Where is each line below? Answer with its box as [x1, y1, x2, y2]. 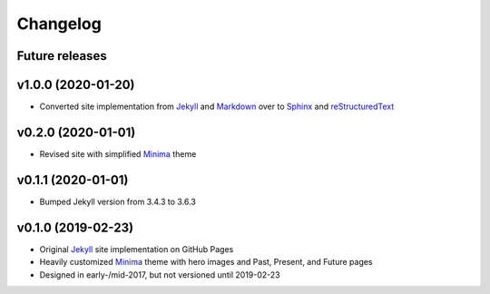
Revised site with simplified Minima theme [39, 148, 197, 159]
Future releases [16, 48, 108, 64]
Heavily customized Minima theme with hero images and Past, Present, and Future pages [39, 257, 373, 268]
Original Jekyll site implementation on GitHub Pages [39, 243, 234, 254]
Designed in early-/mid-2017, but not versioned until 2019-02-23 [39, 269, 280, 280]
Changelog [16, 14, 102, 34]
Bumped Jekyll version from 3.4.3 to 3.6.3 [39, 196, 197, 207]
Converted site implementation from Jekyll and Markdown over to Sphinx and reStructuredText [39, 101, 395, 113]
